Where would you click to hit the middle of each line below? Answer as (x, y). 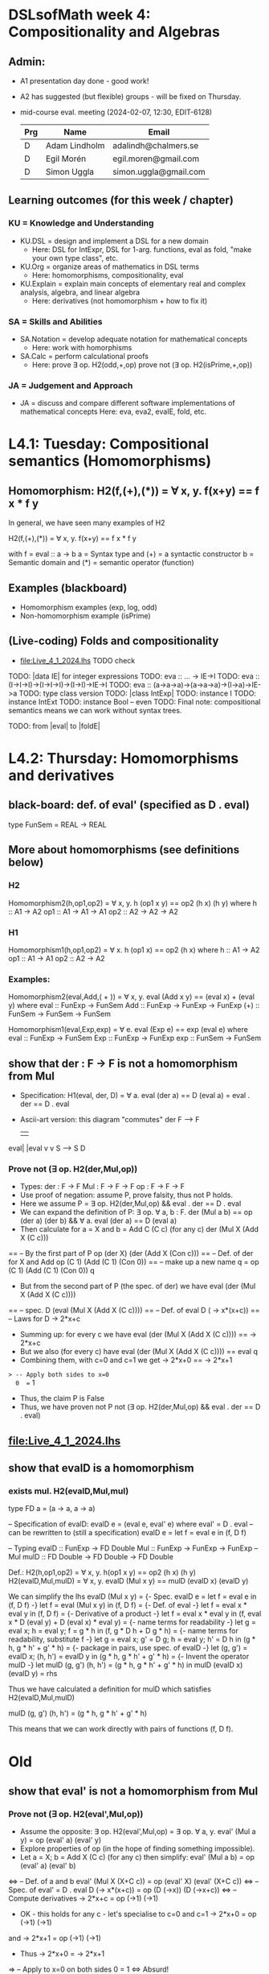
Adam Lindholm (75, 145)
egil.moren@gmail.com (156, 159)
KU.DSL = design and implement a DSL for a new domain (114, 241)
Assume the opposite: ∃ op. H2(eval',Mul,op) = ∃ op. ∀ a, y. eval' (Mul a (138, 1832)
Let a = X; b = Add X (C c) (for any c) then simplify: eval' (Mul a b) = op (137, 1857)
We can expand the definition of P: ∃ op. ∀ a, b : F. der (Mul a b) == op (136, 1212)
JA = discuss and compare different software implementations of (127, 403)
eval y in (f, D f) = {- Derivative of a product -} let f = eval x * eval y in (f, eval (135, 1614)
